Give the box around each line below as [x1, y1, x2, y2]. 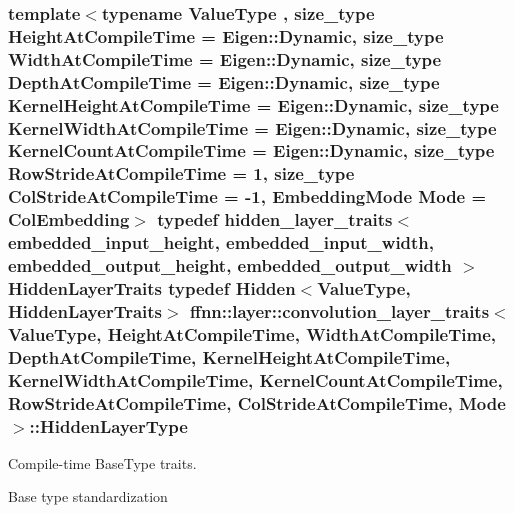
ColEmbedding [8, 207, 130, 232]
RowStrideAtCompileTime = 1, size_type [8, 161, 355, 186]
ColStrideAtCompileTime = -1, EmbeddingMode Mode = [8, 184, 487, 209]
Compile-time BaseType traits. [8, 452, 197, 473]
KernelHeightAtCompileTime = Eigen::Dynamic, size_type [8, 92, 499, 117]
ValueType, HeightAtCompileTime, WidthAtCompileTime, [8, 321, 497, 346]
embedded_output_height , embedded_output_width [8, 253, 452, 278]
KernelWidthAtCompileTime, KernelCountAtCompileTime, [8, 367, 503, 392]
